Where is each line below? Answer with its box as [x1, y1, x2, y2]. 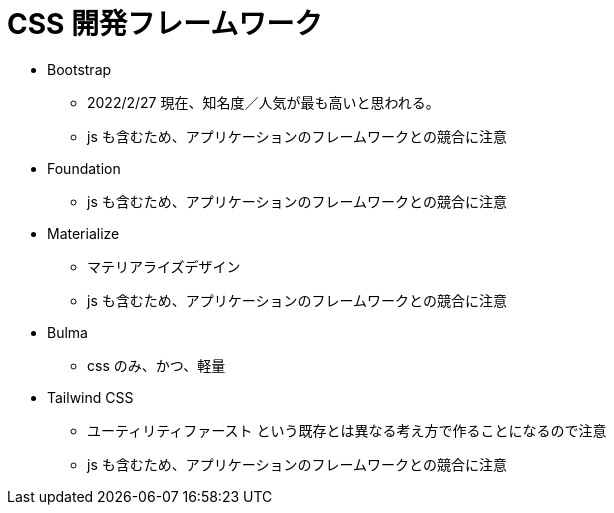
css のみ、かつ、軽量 [87, 356, 226, 374]
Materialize [47, 224, 120, 242]
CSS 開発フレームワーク [7, 7, 323, 41]
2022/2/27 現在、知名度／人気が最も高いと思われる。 [87, 93, 440, 111]
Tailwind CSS [47, 388, 134, 406]
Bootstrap [47, 60, 112, 78]
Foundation [47, 159, 121, 177]
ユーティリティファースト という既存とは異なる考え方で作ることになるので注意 [87, 421, 607, 439]
